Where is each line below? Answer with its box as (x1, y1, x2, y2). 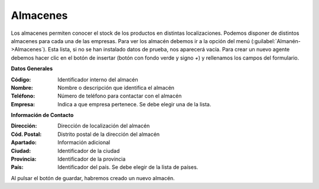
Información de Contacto (11, 112, 74, 119)
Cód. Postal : (11, 131, 42, 138)
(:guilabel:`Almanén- (251, 37, 301, 44)
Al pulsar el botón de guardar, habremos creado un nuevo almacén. (11, 174, 175, 181)
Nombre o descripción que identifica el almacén (57, 84, 174, 91)
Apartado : (11, 139, 37, 146)
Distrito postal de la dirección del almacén (57, 131, 160, 138)
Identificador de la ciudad (57, 147, 121, 154)
